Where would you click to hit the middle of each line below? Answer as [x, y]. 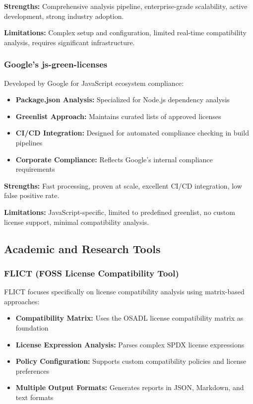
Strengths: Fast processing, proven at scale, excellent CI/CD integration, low [123, 185]
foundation [32, 327]
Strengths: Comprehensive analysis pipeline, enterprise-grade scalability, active [126, 6]
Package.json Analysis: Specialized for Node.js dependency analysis [123, 100]
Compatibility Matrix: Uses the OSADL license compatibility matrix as [129, 318]
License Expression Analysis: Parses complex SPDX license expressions [130, 344]
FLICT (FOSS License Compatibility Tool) [92, 273]
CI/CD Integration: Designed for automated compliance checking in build [132, 133]
